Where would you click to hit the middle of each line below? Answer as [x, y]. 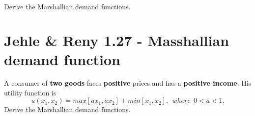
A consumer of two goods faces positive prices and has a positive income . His [128, 82]
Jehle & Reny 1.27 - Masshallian [117, 40]
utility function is [30, 92]
